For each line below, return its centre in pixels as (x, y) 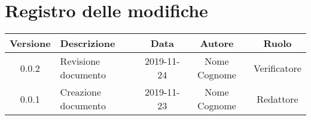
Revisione (80, 61)
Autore (217, 43)
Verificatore (277, 68)
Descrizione (88, 43)
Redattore (278, 99)
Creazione (81, 92)
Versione (30, 43)
